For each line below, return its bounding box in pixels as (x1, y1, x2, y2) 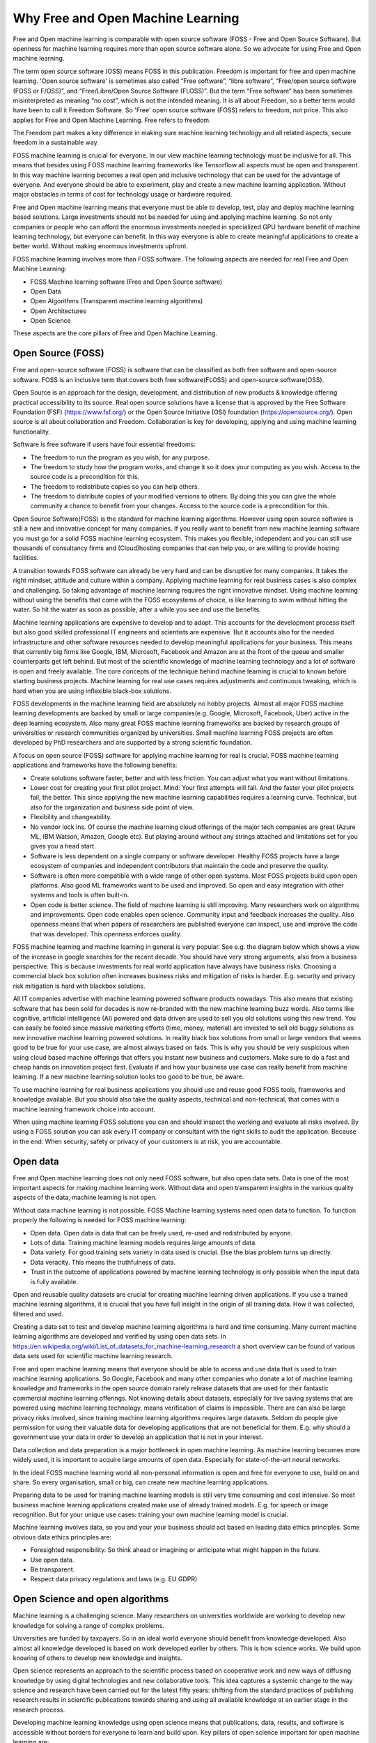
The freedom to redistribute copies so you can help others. (30, 482, 200, 491)
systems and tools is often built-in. (30, 891, 130, 899)
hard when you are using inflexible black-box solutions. (13, 687, 172, 695)
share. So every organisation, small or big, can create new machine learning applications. (13, 1478, 269, 1486)
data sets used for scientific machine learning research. (13, 1352, 173, 1360)
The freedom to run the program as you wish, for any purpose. (30, 453, 210, 462)
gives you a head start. (30, 842, 97, 851)
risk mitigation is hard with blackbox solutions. (13, 982, 146, 990)
